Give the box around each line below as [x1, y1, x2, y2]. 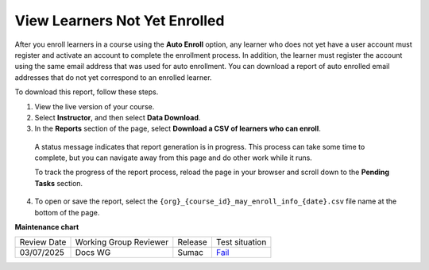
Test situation [215, 237, 267, 248]
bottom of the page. [34, 207, 100, 217]
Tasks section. [34, 178, 83, 188]
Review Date [19, 237, 67, 248]
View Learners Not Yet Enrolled [14, 12, 225, 29]
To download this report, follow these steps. [14, 87, 159, 97]
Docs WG [75, 247, 111, 258]
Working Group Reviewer [75, 237, 169, 248]
